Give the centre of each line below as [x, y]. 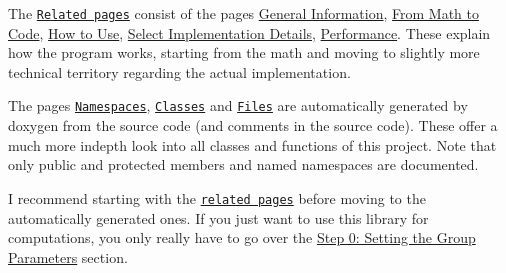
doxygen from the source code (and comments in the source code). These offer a [253, 125]
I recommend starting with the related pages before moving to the [217, 197]
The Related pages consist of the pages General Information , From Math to [243, 13]
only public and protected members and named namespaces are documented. [243, 164]
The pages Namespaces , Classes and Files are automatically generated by [238, 105]
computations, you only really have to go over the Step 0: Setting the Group [242, 237]
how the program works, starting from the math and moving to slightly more [244, 52]
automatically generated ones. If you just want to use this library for [218, 217]
